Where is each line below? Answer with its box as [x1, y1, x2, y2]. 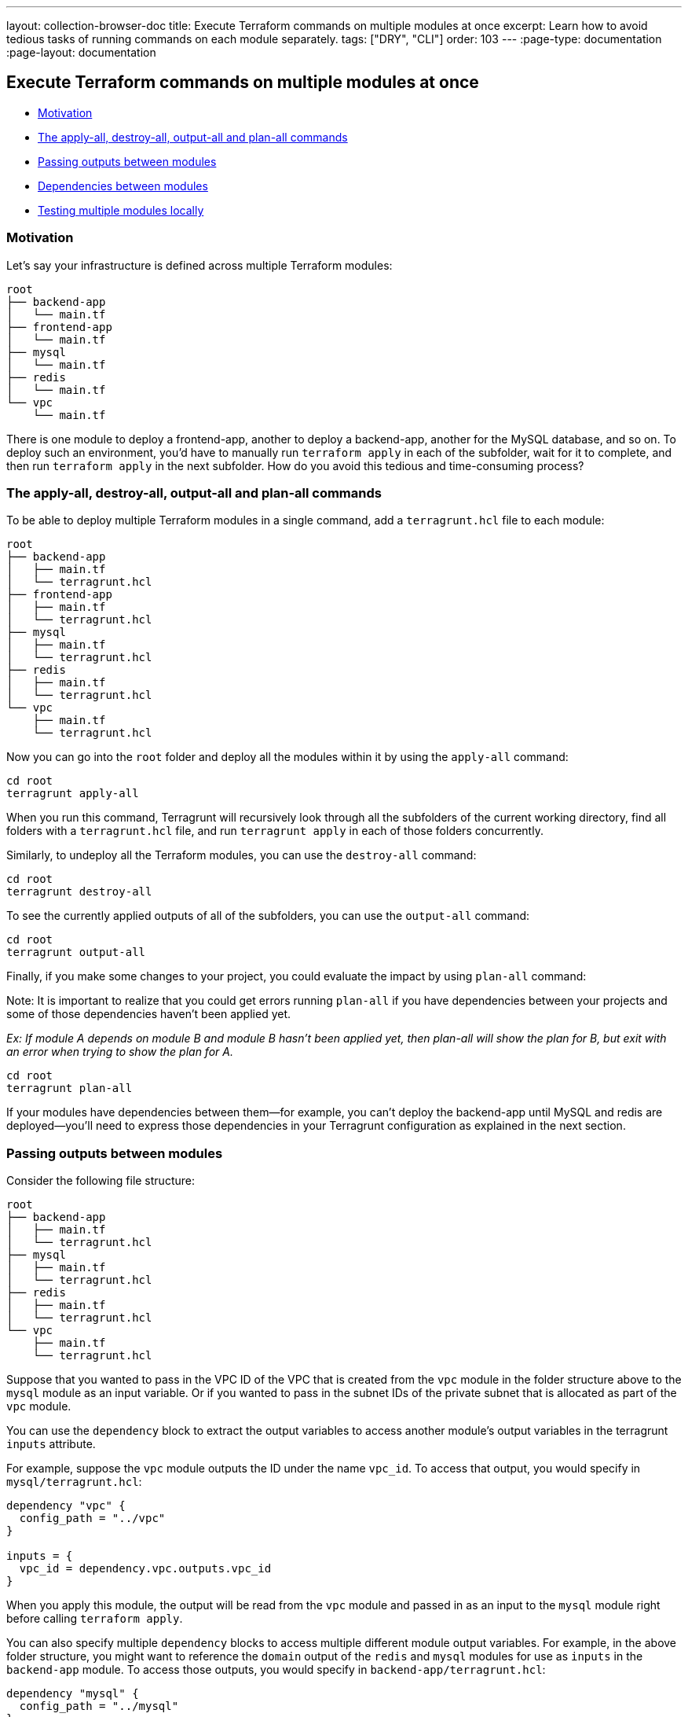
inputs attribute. [6, 1437, 96, 1451]
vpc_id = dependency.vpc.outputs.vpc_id [19, 1562, 272, 1575]
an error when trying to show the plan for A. [6, 1045, 233, 1059]
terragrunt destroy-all [6, 885, 152, 899]
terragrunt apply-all [6, 787, 139, 800]
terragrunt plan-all [6, 1082, 133, 1095]
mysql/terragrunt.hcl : [6, 1475, 142, 1489]
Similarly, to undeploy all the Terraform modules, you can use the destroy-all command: [6, 848, 477, 862]
